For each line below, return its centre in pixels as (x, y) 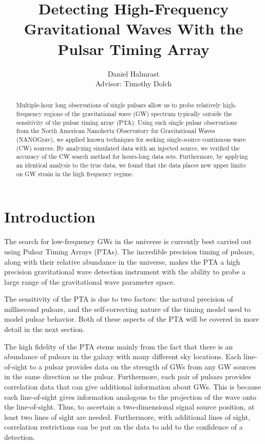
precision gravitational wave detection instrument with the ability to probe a (125, 272)
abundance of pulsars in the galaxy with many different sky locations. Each (123, 356)
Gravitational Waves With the (134, 29)
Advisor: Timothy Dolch (134, 84)
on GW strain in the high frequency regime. (75, 173)
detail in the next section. (44, 329)
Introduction (50, 217)
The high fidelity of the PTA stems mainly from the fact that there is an (119, 346)
